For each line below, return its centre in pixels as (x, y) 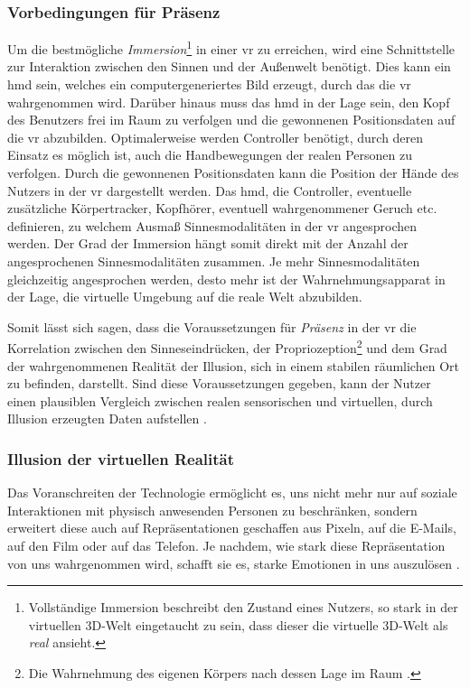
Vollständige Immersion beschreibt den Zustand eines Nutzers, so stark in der (243, 607)
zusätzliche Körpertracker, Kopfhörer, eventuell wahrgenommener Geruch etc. (222, 208)
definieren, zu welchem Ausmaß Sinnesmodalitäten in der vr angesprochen (212, 225)
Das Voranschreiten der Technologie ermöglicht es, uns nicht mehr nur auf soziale (232, 493)
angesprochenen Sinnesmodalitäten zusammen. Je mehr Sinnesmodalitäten (214, 261)
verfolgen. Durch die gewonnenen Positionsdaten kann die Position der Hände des (233, 173)
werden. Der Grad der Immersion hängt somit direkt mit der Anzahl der (208, 243)
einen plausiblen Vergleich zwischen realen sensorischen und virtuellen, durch (220, 400)
